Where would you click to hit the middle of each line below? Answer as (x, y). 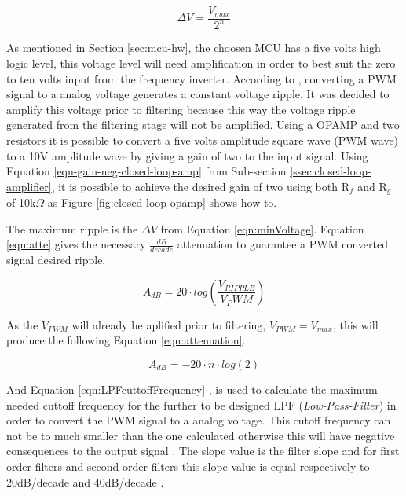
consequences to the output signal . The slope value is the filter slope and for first (203, 451)
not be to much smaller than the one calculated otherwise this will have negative (201, 435)
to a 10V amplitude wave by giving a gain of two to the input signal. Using (187, 155)
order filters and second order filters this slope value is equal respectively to (188, 466)
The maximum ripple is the (72, 228)
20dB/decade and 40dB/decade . (85, 481)
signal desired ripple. (56, 260)
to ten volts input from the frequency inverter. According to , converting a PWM (201, 78)
